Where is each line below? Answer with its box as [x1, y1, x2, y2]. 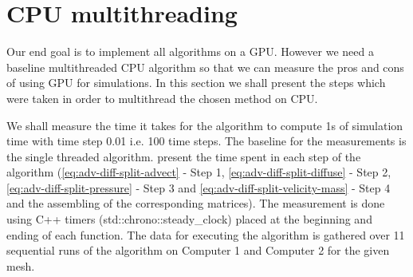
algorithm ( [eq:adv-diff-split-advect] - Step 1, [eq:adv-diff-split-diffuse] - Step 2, [6, 164, 391, 180]
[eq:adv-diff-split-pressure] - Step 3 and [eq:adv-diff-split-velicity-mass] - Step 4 [6, 179, 391, 196]
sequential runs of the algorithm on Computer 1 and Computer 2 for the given [6, 242, 390, 259]
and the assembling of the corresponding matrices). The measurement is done [6, 195, 385, 212]
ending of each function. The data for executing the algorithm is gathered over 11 [6, 226, 405, 243]
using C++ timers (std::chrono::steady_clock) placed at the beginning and [6, 211, 372, 228]
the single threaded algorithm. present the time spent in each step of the [6, 148, 361, 164]
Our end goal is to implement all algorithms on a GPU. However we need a [6, 43, 374, 60]
